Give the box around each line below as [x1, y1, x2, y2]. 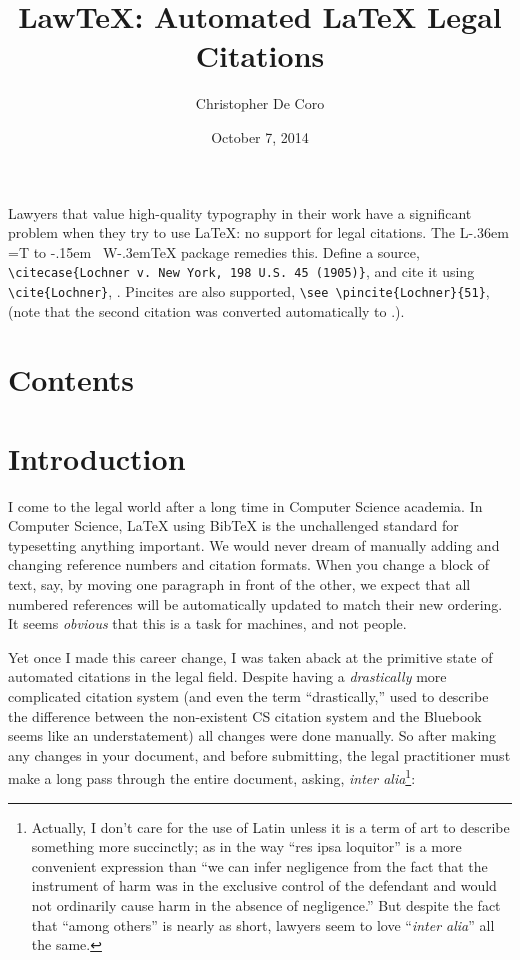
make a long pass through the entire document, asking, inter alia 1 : [8, 765, 416, 789]
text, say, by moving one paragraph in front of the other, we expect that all [8, 574, 471, 595]
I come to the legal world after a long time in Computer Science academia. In [8, 495, 483, 516]
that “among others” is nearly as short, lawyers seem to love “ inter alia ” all [31, 914, 495, 935]
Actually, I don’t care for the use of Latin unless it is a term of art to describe [31, 816, 510, 837]
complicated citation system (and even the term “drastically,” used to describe [8, 686, 489, 707]
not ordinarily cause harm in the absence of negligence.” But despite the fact [31, 895, 501, 916]
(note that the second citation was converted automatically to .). [8, 300, 405, 321]
